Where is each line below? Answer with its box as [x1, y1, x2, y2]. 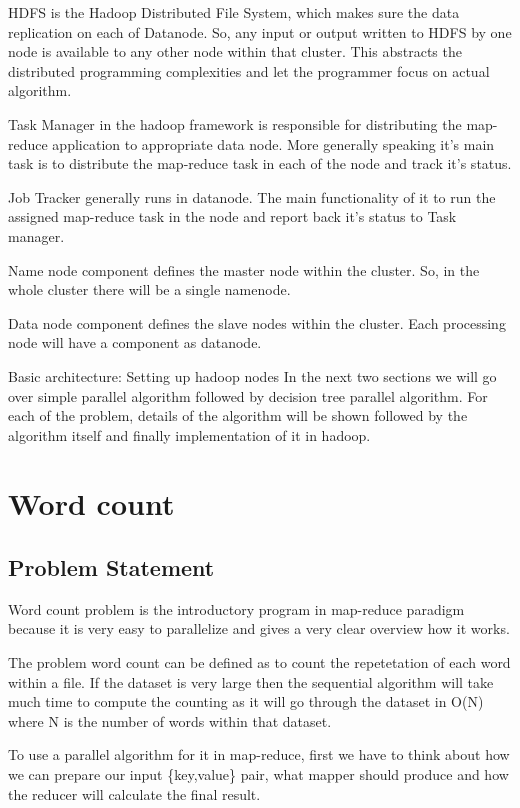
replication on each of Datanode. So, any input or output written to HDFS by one [8, 21, 512, 42]
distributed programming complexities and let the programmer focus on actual [8, 60, 490, 81]
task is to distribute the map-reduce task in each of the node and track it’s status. [8, 153, 512, 174]
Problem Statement [8, 552, 215, 583]
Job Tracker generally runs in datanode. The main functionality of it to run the [8, 186, 496, 207]
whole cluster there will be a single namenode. [8, 279, 291, 300]
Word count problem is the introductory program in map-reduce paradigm [8, 598, 465, 619]
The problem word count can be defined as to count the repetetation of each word [8, 652, 511, 673]
